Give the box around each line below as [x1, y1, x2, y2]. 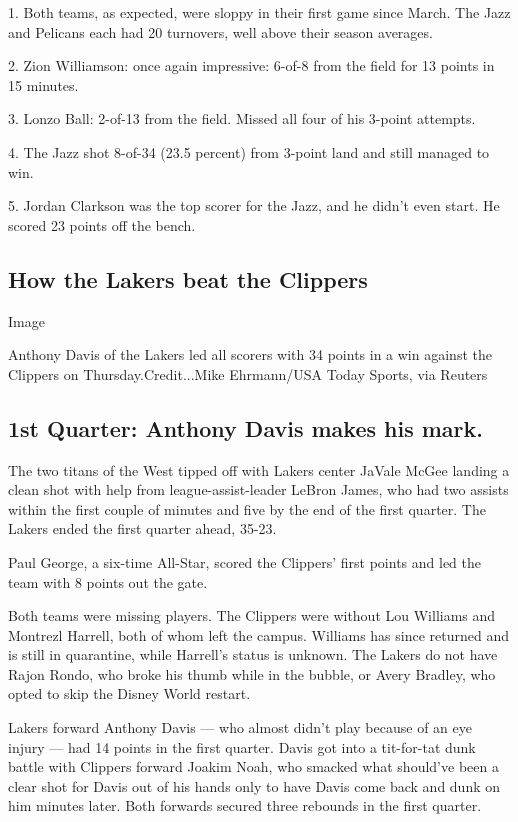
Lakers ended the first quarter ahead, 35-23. [8, 518, 277, 539]
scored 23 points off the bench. [8, 214, 196, 235]
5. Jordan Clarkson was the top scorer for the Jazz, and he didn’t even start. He [8, 195, 500, 216]
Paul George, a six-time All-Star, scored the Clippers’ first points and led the [8, 551, 481, 572]
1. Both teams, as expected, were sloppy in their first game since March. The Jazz [8, 2, 511, 22]
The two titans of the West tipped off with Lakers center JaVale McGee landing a [8, 459, 510, 480]
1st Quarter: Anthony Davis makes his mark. [8, 412, 483, 443]
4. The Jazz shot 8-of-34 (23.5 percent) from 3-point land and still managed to [8, 141, 490, 162]
